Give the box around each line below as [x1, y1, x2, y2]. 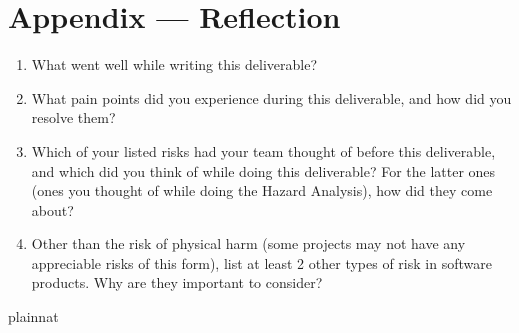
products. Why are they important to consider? [31, 272, 323, 293]
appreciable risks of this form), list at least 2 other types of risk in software [31, 252, 492, 273]
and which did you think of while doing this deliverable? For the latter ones [31, 160, 496, 181]
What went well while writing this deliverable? [31, 54, 318, 75]
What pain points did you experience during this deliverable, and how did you [31, 87, 512, 108]
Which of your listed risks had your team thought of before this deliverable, [31, 140, 496, 161]
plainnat [8, 306, 59, 327]
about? [31, 199, 74, 220]
